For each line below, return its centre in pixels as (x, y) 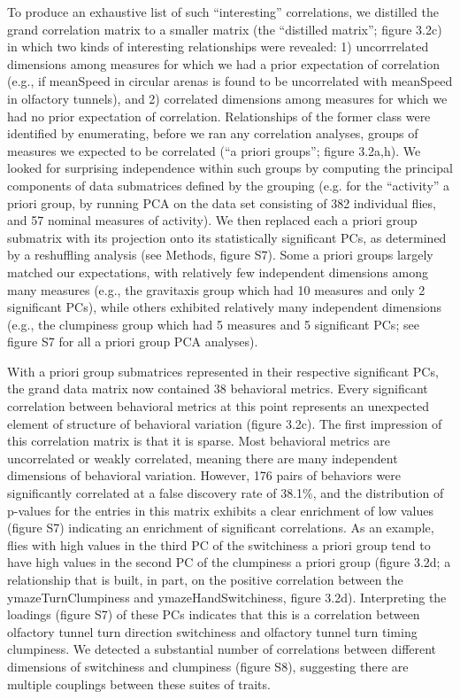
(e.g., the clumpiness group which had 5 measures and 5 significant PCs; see (213, 324)
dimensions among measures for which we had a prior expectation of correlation (223, 63)
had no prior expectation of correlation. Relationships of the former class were (219, 116)
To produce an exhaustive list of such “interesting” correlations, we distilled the (223, 12)
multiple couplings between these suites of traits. (139, 683)
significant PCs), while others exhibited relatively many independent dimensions (225, 307)
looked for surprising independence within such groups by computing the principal (230, 168)
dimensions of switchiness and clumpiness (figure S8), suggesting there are (208, 666)
